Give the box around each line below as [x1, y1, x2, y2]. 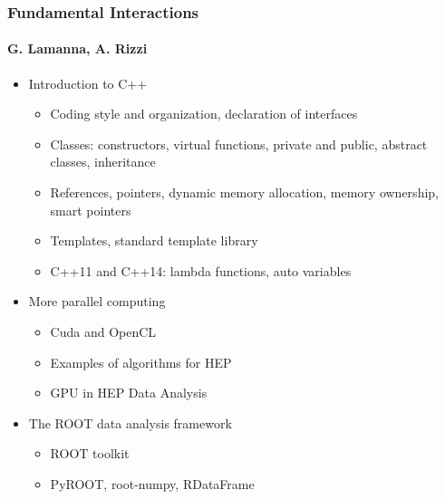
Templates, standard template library [50, 231, 258, 250]
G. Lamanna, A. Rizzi [7, 39, 148, 58]
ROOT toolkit [50, 444, 130, 463]
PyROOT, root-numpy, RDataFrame [50, 474, 255, 493]
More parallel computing [28, 292, 166, 311]
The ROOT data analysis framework [28, 413, 232, 432]
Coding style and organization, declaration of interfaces [50, 104, 358, 123]
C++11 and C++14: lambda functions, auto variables [50, 261, 352, 280]
